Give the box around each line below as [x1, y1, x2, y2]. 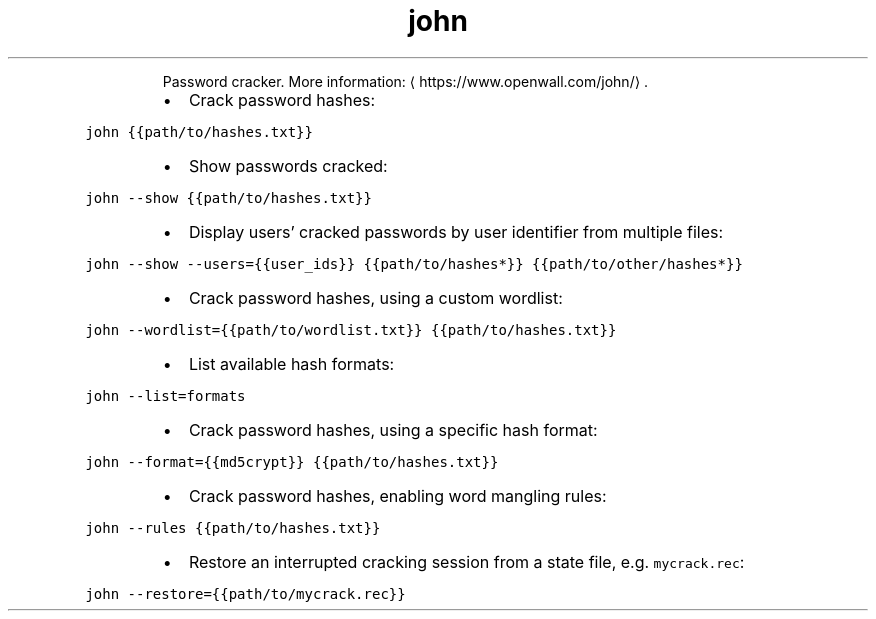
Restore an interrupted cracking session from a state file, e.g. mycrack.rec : [188, 551, 745, 572]
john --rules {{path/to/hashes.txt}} [85, 519, 381, 536]
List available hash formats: [188, 353, 395, 374]
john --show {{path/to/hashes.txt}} [85, 189, 372, 206]
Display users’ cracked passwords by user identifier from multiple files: [188, 221, 724, 242]
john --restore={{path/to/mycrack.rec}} [85, 585, 406, 602]
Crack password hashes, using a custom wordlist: [188, 287, 563, 308]
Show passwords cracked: [188, 155, 388, 176]
